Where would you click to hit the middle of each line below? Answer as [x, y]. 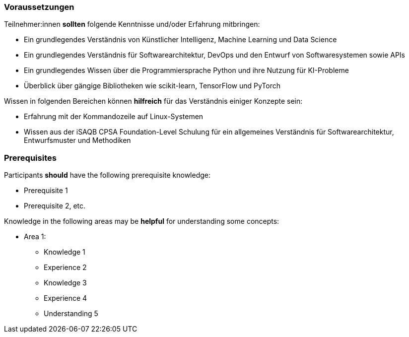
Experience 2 [65, 268]
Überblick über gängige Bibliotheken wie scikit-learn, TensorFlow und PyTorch [152, 86]
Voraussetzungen [39, 7]
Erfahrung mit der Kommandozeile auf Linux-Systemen [114, 117]
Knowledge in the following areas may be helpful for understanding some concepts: [142, 221]
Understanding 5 [71, 314]
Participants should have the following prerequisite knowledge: [107, 175]
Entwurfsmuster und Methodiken [77, 140]
